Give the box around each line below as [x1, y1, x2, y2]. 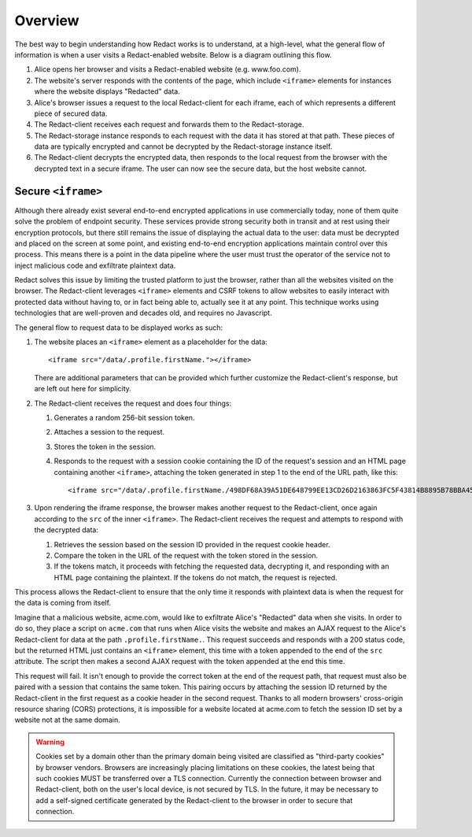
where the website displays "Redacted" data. [34, 87, 180, 96]
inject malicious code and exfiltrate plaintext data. [14, 261, 176, 270]
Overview [14, 12, 79, 29]
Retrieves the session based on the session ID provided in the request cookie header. [53, 539, 330, 549]
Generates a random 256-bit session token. [53, 413, 195, 422]
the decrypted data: [34, 525, 98, 535]
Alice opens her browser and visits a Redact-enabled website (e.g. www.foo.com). [34, 65, 301, 74]
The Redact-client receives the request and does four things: [34, 398, 232, 408]
